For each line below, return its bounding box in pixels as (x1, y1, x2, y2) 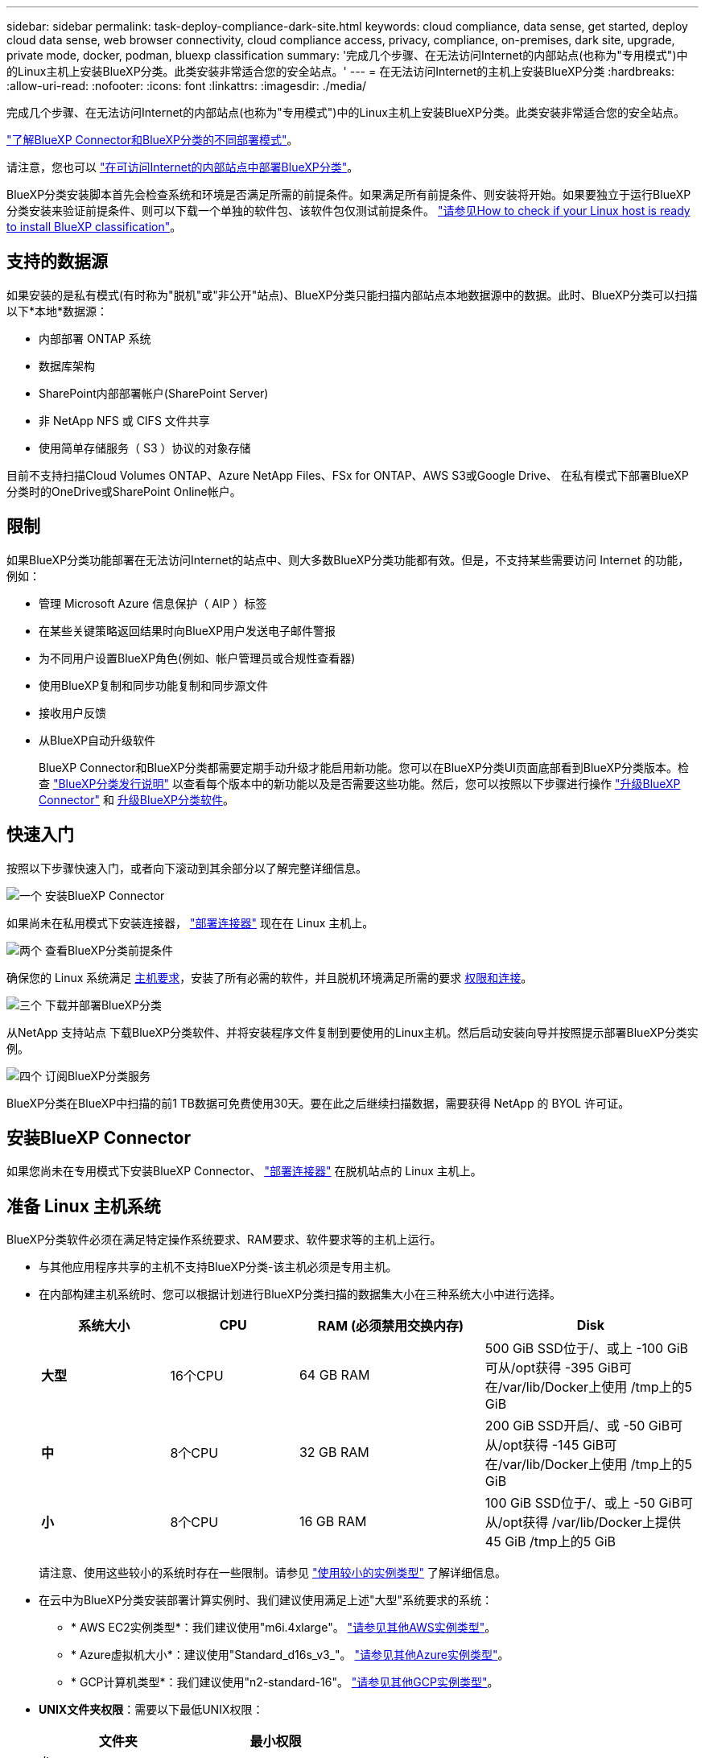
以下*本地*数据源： (6, 303, 109, 318)
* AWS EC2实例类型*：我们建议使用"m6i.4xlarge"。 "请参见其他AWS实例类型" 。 (71, 1620, 497, 1635)
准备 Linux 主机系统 (6, 1195, 161, 1216)
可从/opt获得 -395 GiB (484, 1360, 619, 1376)
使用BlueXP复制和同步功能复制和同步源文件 (39, 678, 269, 692)
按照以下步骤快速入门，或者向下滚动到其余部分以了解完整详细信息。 (6, 860, 367, 875)
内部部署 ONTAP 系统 (39, 331, 151, 345)
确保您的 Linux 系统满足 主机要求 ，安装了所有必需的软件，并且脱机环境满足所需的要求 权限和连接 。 (6, 970, 533, 984)
